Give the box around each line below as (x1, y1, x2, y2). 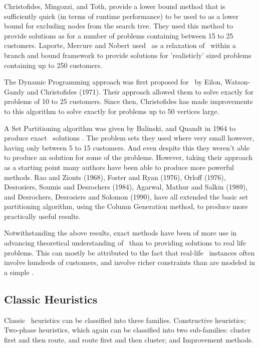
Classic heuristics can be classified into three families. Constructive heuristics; (4, 314, 246, 325)
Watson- (224, 76, 250, 87)
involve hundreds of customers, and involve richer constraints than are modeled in (4, 257, 255, 267)
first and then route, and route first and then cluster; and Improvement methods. (4, 334, 253, 344)
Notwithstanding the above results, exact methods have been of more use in (4, 227, 237, 238)
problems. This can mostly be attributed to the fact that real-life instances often (4, 247, 255, 257)
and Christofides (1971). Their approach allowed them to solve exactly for (27, 86, 253, 96)
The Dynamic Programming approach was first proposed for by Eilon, (4, 76, 222, 87)
